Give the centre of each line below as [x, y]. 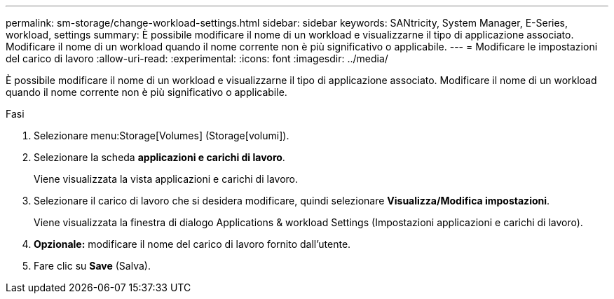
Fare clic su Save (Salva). [92, 266]
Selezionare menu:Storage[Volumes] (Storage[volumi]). [162, 135]
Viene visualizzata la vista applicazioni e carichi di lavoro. [166, 179]
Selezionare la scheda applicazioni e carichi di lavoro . [159, 157]
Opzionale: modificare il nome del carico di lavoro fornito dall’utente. [192, 244]
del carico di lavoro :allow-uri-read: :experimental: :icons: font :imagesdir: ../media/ [197, 58]
